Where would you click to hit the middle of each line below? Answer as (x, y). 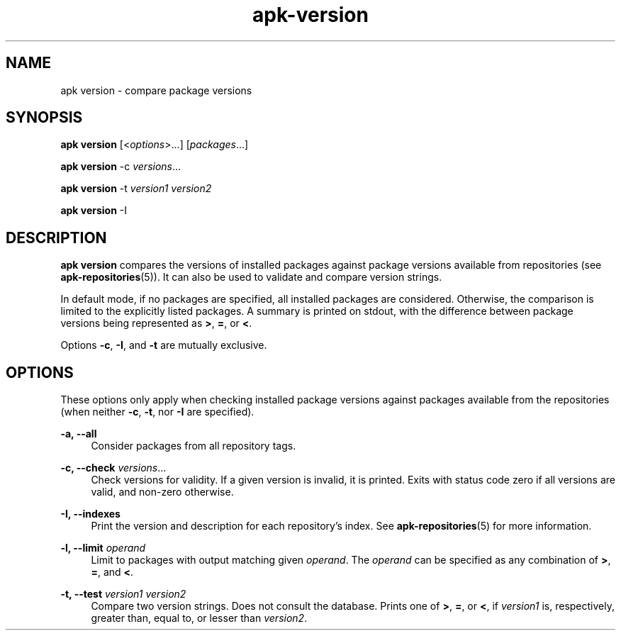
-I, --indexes (90, 514)
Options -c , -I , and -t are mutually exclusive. (164, 345)
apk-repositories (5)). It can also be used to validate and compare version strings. (251, 277)
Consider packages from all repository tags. (194, 446)
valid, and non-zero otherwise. (162, 492)
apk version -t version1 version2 (136, 189)
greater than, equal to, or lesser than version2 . (199, 618)
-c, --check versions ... (113, 468)
